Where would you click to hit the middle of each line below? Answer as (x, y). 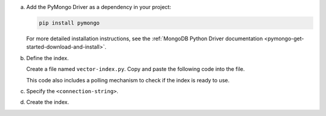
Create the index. (48, 102)
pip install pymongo (69, 23)
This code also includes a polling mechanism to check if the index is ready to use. (128, 80)
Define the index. (47, 58)
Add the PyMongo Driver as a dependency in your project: (99, 7)
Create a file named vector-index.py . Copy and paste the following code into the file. (136, 69)
